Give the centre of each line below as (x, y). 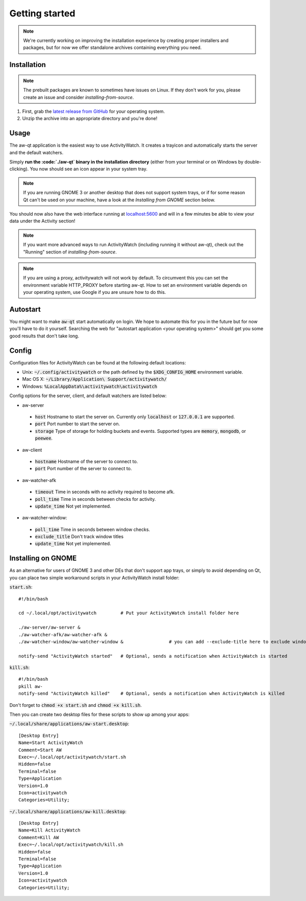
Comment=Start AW (40, 750)
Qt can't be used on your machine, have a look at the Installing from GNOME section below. (119, 200)
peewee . (44, 438)
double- (253, 161)
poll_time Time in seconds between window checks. (93, 529)
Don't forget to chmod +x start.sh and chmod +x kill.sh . (76, 705)
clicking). (19, 169)
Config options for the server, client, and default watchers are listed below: (88, 396)
